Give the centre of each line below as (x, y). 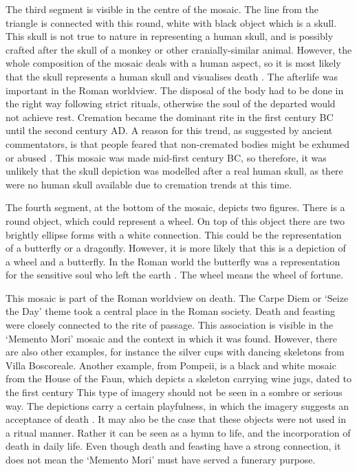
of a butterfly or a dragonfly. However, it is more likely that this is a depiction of (176, 248)
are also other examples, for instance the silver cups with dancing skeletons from (175, 352)
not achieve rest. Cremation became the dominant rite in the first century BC (170, 117)
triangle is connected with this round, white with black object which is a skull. (171, 22)
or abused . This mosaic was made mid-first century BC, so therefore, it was (166, 157)
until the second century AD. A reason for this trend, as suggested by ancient (169, 130)
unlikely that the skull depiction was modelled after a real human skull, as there (174, 171)
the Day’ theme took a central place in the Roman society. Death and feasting (171, 311)
